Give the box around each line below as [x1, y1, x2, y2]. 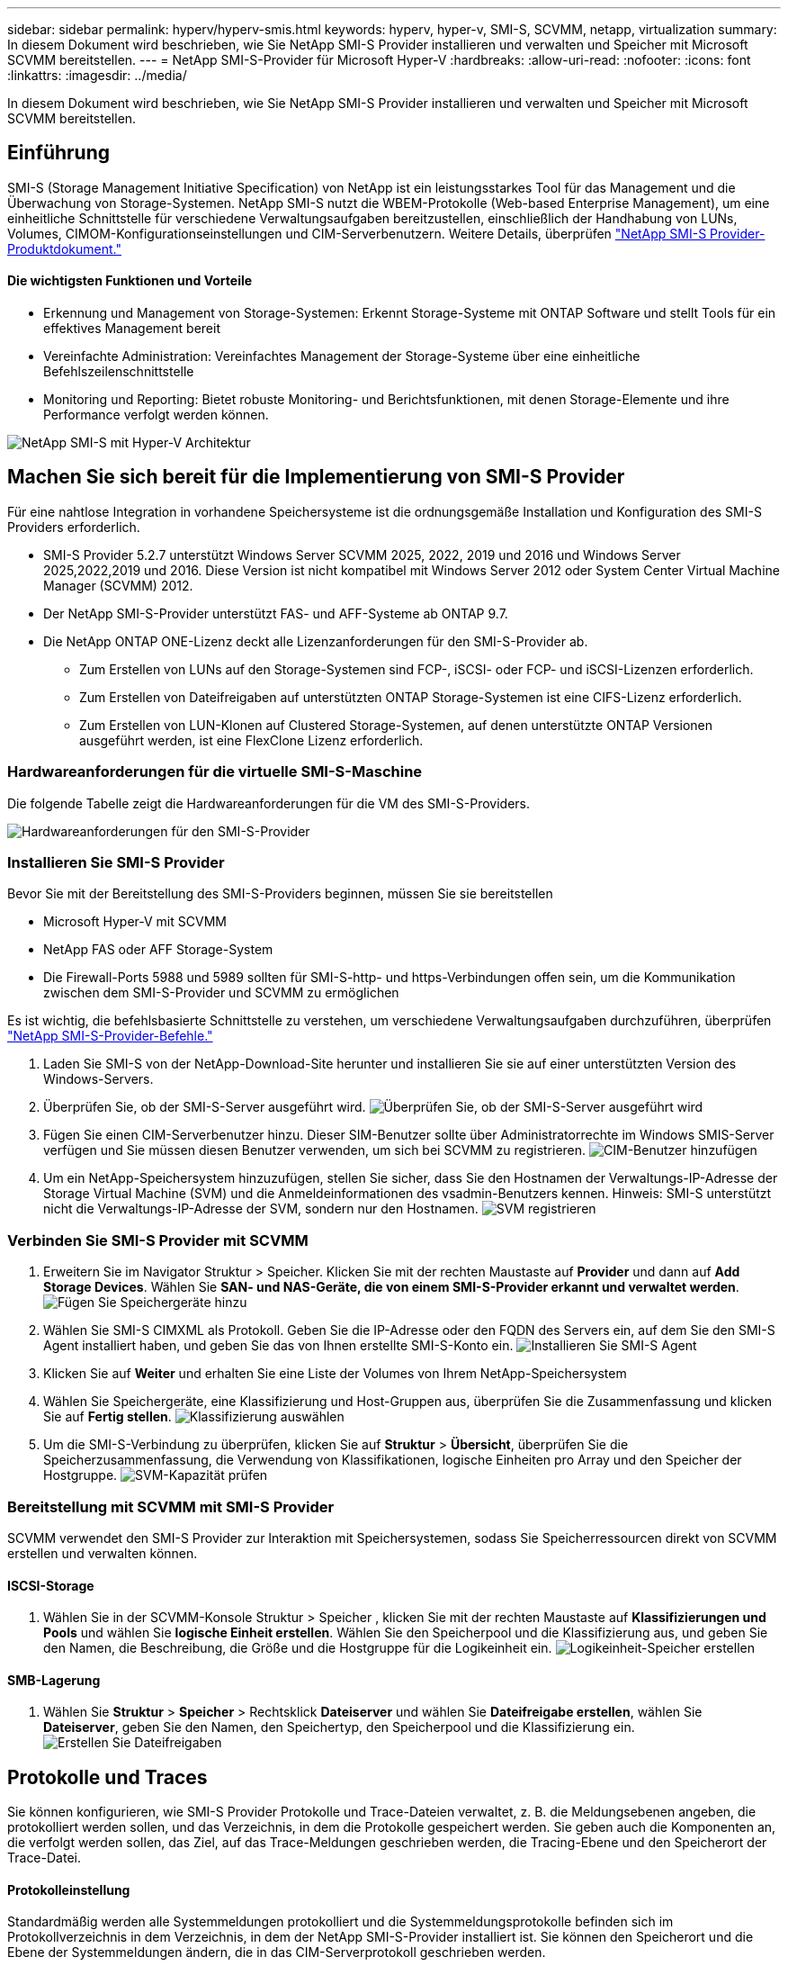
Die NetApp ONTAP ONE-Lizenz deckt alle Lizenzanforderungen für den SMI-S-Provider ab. [43, 633, 588, 649]
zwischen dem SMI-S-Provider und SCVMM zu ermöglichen [43, 985, 399, 1001]
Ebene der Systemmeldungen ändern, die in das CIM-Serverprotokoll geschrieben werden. [7, 1944, 546, 1961]
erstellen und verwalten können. [7, 1545, 198, 1561]
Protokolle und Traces [7, 1765, 208, 1789]
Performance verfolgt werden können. [43, 407, 269, 423]
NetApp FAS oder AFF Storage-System [43, 942, 273, 958]
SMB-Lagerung [7, 1672, 101, 1688]
